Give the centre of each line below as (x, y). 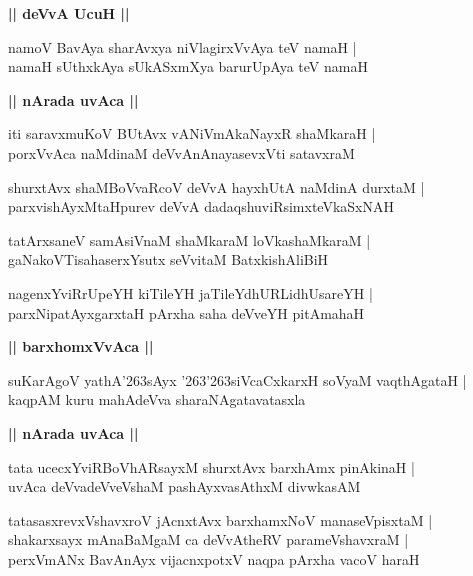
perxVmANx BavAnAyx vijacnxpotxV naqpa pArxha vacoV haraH (214, 558)
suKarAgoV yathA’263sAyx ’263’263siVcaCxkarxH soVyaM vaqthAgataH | (237, 379)
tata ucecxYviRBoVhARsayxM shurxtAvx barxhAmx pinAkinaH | (211, 466)
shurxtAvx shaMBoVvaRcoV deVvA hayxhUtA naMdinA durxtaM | (216, 186)
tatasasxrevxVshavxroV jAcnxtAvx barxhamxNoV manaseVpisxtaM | (220, 519)
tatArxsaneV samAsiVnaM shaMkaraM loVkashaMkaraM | (189, 239)
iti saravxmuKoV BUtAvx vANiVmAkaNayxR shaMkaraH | (192, 133)
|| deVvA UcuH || (69, 13)
